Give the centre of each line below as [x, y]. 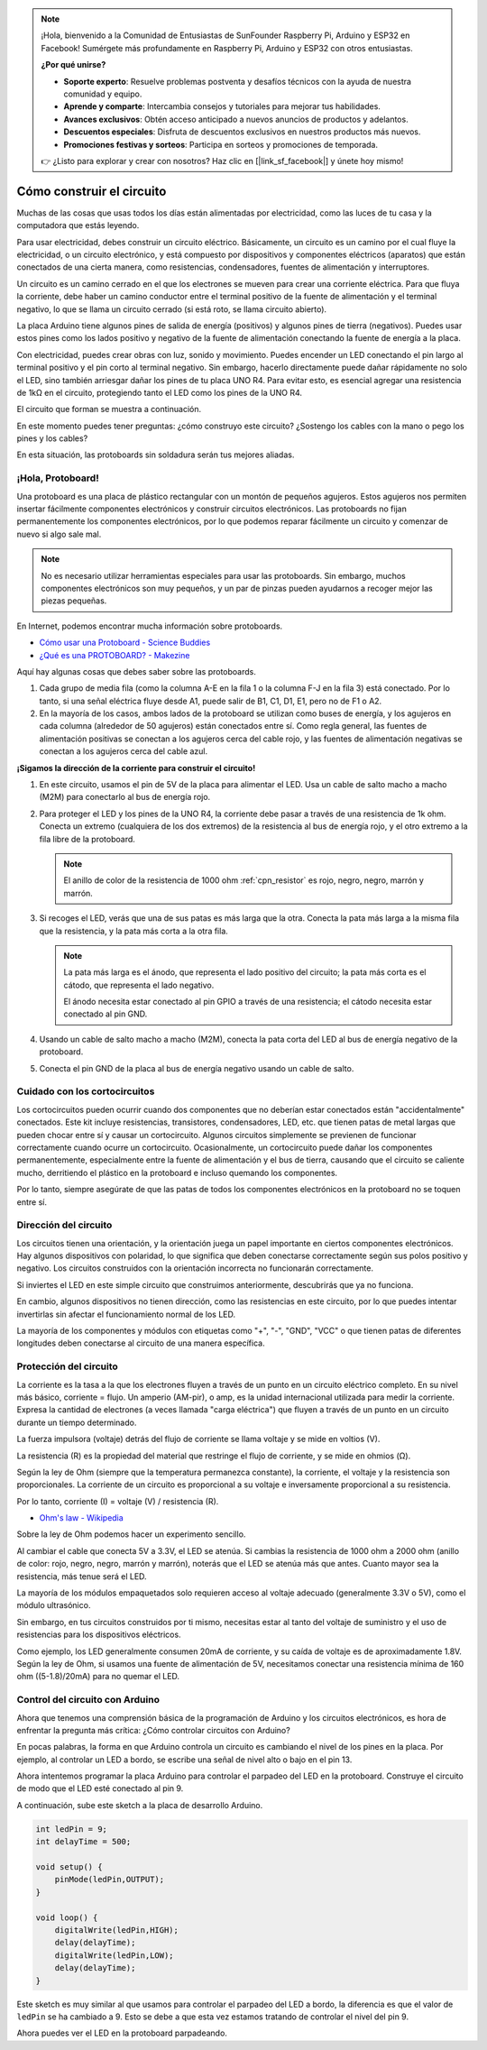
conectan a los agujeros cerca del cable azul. [124, 751]
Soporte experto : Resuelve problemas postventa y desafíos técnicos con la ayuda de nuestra [238, 81]
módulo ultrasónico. [54, 1605]
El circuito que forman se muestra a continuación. [109, 409]
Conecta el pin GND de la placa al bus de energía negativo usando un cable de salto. [197, 1068]
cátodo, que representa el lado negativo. [139, 985]
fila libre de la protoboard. [87, 839]
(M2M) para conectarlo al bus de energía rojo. [125, 797]
